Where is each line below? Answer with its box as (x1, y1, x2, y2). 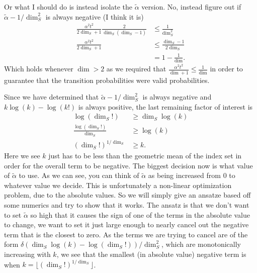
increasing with (4, 249, 51, 259)
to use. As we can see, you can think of (19, 170, 139, 180)
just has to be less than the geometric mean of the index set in (48, 150, 242, 161)
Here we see (4, 150, 40, 161)
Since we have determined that (4, 92, 99, 102)
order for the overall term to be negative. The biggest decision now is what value (4, 160, 253, 170)
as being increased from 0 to (148, 170, 235, 180)
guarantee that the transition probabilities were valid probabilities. (4, 74, 210, 85)
